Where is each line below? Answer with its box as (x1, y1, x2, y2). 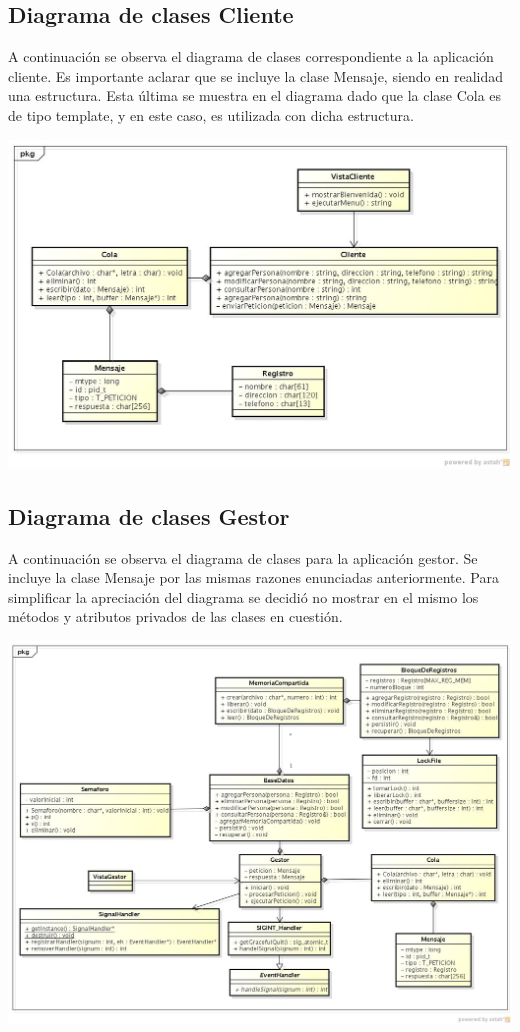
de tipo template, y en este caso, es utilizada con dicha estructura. (8, 104, 414, 125)
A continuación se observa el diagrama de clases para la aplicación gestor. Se (8, 547, 478, 568)
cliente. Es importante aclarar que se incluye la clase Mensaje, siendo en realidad (8, 65, 503, 86)
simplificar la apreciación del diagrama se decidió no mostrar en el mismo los (8, 586, 479, 607)
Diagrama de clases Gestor (8, 500, 290, 531)
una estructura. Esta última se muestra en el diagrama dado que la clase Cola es (8, 85, 502, 106)
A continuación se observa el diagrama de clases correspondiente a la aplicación (8, 46, 494, 67)
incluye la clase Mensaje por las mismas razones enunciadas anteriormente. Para (8, 567, 499, 588)
